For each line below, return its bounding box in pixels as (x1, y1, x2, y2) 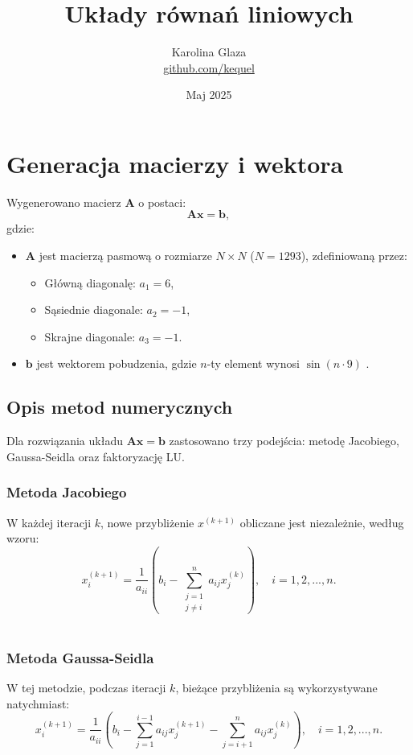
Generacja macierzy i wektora (6, 146, 344, 179)
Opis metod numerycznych (6, 394, 233, 419)
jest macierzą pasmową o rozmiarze (39, 247, 212, 264)
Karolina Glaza (171, 43, 247, 60)
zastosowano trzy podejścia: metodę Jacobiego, (169, 432, 399, 449)
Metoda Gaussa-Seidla (6, 647, 154, 667)
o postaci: (138, 193, 186, 210)
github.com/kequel (163, 59, 255, 76)
